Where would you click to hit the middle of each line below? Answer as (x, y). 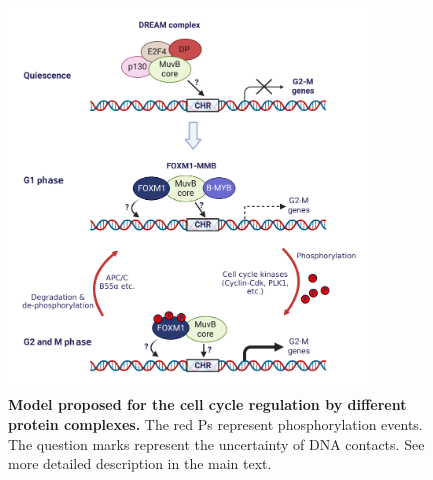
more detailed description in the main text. (140, 463)
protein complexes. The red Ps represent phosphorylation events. (215, 424)
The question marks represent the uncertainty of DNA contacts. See (216, 443)
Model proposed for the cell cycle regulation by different (207, 404)
